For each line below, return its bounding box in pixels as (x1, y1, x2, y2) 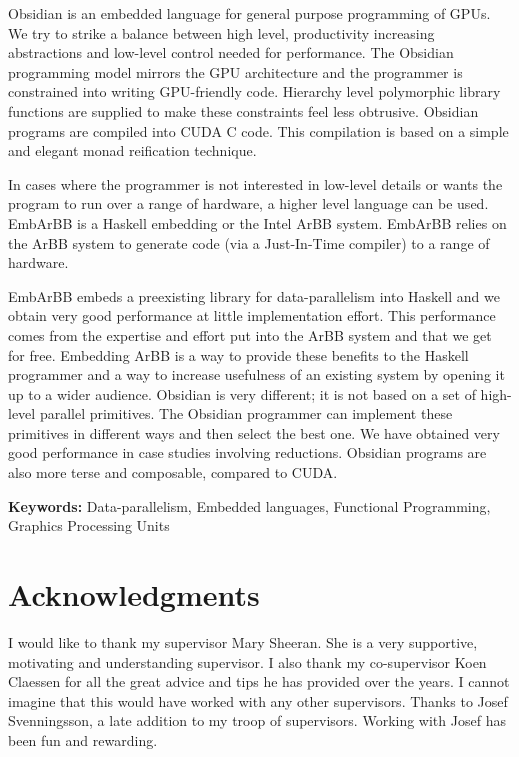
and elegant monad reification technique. (8, 140, 257, 161)
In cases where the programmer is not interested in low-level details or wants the (8, 173, 503, 194)
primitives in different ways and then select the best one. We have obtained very (8, 422, 500, 443)
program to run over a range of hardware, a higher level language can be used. (8, 193, 489, 214)
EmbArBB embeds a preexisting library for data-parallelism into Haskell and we (8, 285, 500, 306)
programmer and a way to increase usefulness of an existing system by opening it (8, 364, 505, 385)
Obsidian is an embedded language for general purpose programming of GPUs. (8, 3, 491, 23)
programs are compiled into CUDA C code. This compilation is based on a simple (8, 120, 509, 141)
